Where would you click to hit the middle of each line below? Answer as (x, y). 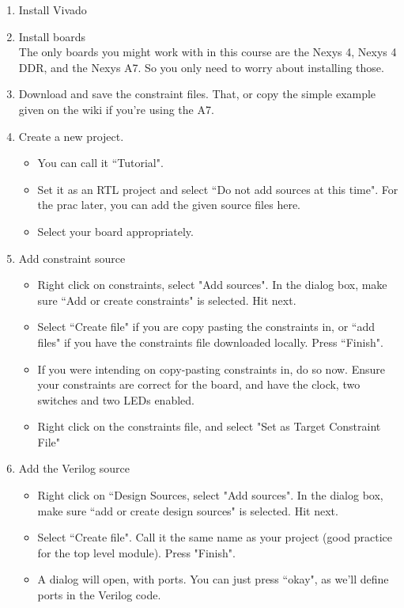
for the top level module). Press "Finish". (136, 552)
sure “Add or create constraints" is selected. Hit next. (167, 300)
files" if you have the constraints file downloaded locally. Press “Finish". (210, 342)
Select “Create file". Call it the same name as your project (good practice (215, 537)
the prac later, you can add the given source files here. (169, 205)
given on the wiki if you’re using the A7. (116, 109)
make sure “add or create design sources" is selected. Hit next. (188, 510)
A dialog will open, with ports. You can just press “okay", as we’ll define (213, 579)
